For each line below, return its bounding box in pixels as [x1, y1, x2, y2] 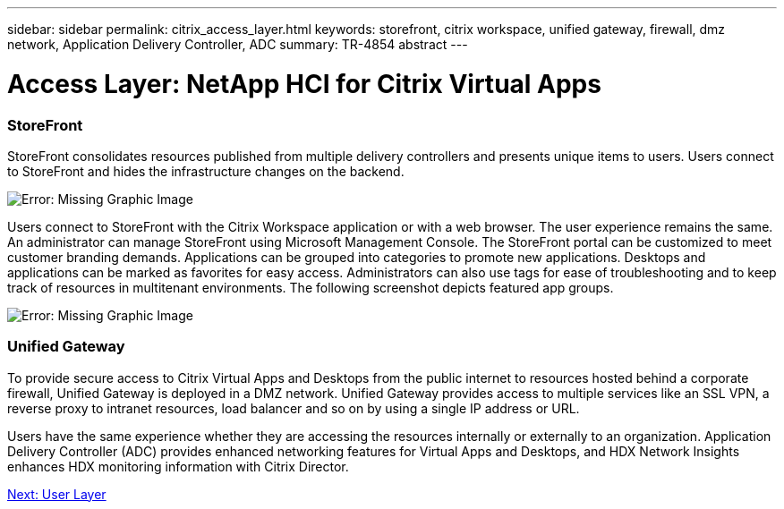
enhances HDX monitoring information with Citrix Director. [7, 458, 349, 474]
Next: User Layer [7, 486, 107, 502]
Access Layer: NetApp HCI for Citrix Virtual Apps [7, 68, 601, 99]
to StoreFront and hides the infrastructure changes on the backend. [7, 163, 405, 179]
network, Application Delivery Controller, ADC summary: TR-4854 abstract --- [7, 37, 468, 52]
